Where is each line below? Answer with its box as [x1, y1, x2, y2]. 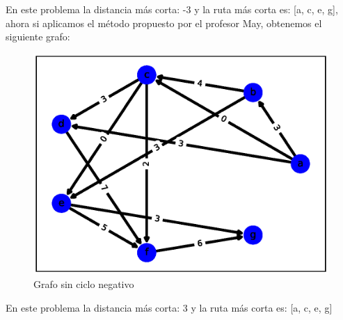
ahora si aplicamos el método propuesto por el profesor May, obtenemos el [6, 15, 322, 30]
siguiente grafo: [6, 29, 70, 44]
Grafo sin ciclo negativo [33, 276, 134, 291]
